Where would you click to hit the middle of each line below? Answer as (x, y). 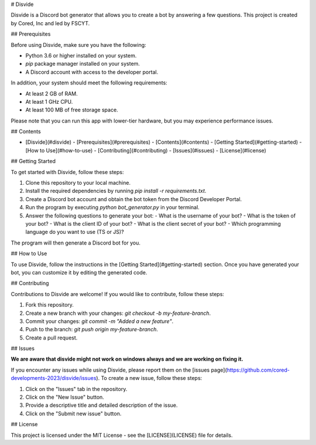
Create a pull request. (51, 338)
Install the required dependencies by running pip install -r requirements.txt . (116, 191)
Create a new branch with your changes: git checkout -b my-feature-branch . (118, 313)
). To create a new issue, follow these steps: (149, 378)
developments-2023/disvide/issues (54, 378)
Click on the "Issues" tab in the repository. (76, 389)
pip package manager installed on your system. (83, 64)
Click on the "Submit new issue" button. (73, 413)
